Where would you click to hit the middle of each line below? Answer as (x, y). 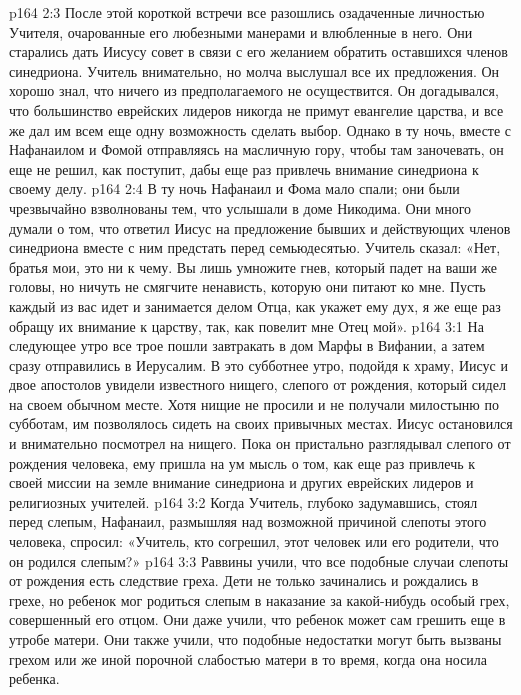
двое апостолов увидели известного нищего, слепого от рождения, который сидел (257, 384)
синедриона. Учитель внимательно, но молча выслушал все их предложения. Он (254, 70)
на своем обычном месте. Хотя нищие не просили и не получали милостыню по (254, 403)
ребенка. (34, 678)
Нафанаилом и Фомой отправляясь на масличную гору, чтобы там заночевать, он (256, 149)
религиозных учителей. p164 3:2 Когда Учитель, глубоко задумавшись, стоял (243, 501)
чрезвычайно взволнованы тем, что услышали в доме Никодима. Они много (240, 207)
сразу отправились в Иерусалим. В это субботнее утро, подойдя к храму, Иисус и (258, 364)
